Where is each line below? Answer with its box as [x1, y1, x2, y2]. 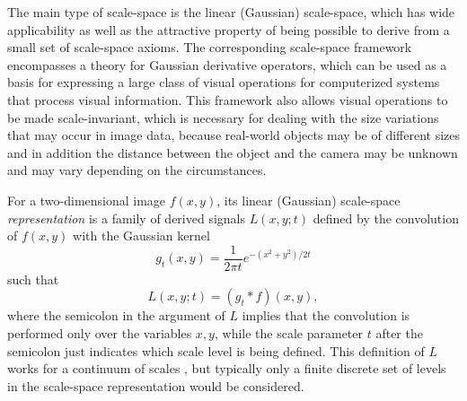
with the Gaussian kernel [73, 226, 210, 245]
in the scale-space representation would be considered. [7, 376, 304, 395]
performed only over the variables [7, 323, 192, 342]
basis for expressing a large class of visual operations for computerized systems [7, 73, 440, 92]
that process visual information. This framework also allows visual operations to [7, 90, 448, 109]
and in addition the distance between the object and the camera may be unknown [7, 143, 458, 161]
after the [375, 323, 423, 342]
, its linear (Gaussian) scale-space [216, 190, 401, 209]
